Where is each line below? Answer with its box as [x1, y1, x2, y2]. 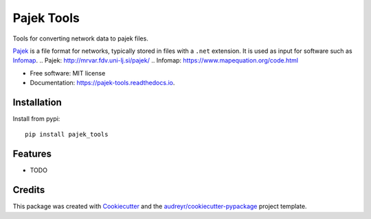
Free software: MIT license [30, 69, 106, 77]
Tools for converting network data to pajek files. [12, 34, 149, 43]
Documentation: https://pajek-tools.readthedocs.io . [30, 79, 175, 87]
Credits [12, 184, 45, 196]
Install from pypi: [12, 115, 60, 123]
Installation [12, 96, 62, 108]
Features [12, 148, 52, 160]
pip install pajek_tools [25, 130, 109, 139]
